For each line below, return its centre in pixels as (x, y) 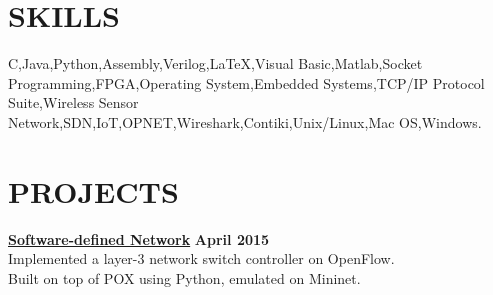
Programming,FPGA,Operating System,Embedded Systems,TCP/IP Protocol (246, 82)
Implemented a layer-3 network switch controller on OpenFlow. (201, 258)
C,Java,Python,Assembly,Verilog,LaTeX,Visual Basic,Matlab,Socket (215, 63)
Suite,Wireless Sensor (73, 102)
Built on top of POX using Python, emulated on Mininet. (184, 277)
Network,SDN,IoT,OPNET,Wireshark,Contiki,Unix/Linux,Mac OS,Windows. (245, 121)
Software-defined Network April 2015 (139, 238)
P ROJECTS (93, 190)
